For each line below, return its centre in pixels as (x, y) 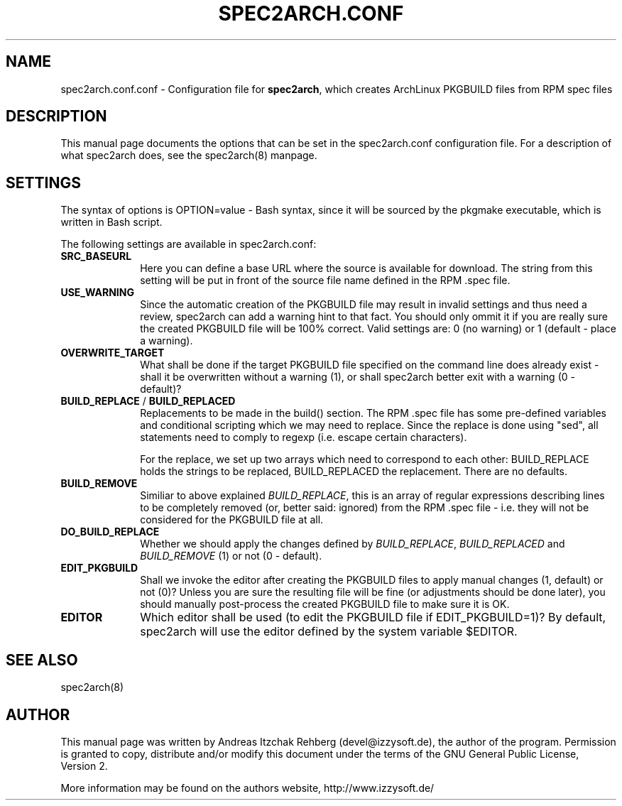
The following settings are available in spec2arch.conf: (189, 244)
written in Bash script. (111, 222)
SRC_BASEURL (96, 256)
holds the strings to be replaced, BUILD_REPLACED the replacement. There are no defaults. (354, 472)
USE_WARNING (97, 293)
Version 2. (84, 766)
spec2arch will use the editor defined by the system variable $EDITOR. (329, 632)
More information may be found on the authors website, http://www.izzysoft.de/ (247, 788)
